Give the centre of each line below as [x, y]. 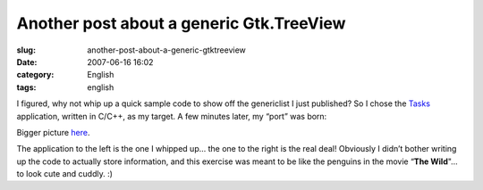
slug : [26, 50]
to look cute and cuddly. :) [65, 174]
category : [35, 75]
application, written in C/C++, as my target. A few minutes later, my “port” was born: [172, 116]
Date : [27, 62]
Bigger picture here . [53, 132]
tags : [26, 87]
